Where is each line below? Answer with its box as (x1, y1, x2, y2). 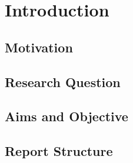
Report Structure (5, 142, 113, 160)
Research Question (5, 72, 121, 91)
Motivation (5, 38, 73, 56)
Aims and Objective (5, 107, 128, 125)
